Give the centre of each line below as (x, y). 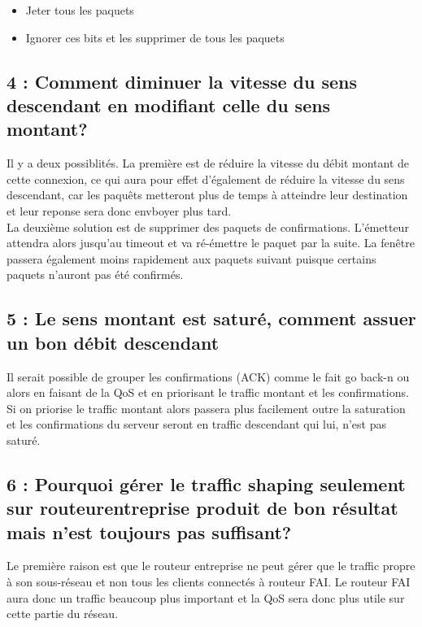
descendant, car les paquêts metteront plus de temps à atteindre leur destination (207, 195)
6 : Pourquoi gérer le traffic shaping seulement (206, 483)
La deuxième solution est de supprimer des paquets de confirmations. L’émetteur (208, 226)
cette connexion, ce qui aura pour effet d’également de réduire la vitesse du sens (206, 179)
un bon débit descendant (113, 342)
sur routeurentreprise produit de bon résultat (202, 508)
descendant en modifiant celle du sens (169, 104)
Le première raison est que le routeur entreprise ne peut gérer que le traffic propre (211, 566)
